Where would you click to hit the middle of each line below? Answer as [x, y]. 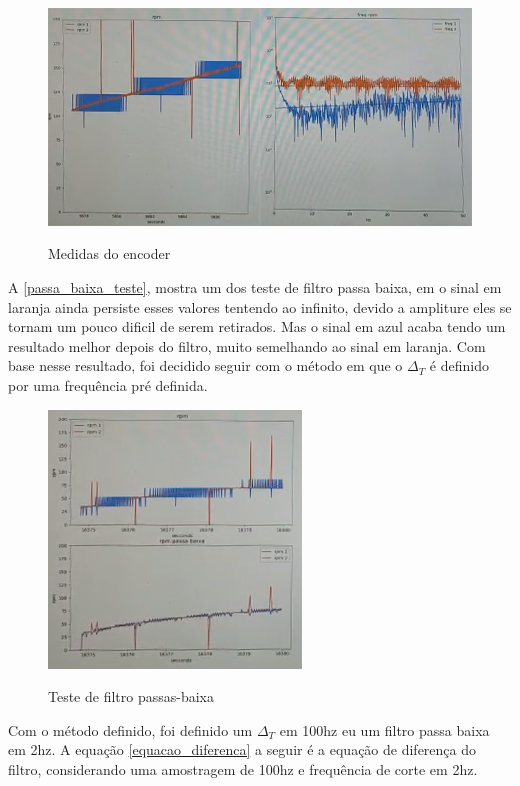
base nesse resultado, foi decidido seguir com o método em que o [205, 365]
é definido [459, 365]
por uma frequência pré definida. [108, 384]
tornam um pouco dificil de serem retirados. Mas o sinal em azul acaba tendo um [257, 326]
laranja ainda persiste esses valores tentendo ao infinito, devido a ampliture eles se [260, 306]
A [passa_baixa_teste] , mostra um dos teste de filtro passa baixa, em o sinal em [255, 287]
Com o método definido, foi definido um [130, 729]
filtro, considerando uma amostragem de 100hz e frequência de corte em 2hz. [243, 768]
